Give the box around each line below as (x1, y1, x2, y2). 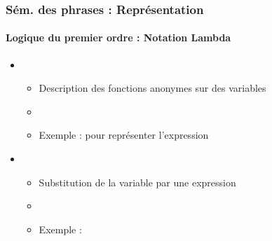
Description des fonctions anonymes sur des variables (39, 81, 266, 95)
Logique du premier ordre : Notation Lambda (6, 30, 231, 45)
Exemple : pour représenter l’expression (39, 128, 209, 142)
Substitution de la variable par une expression (39, 174, 236, 189)
